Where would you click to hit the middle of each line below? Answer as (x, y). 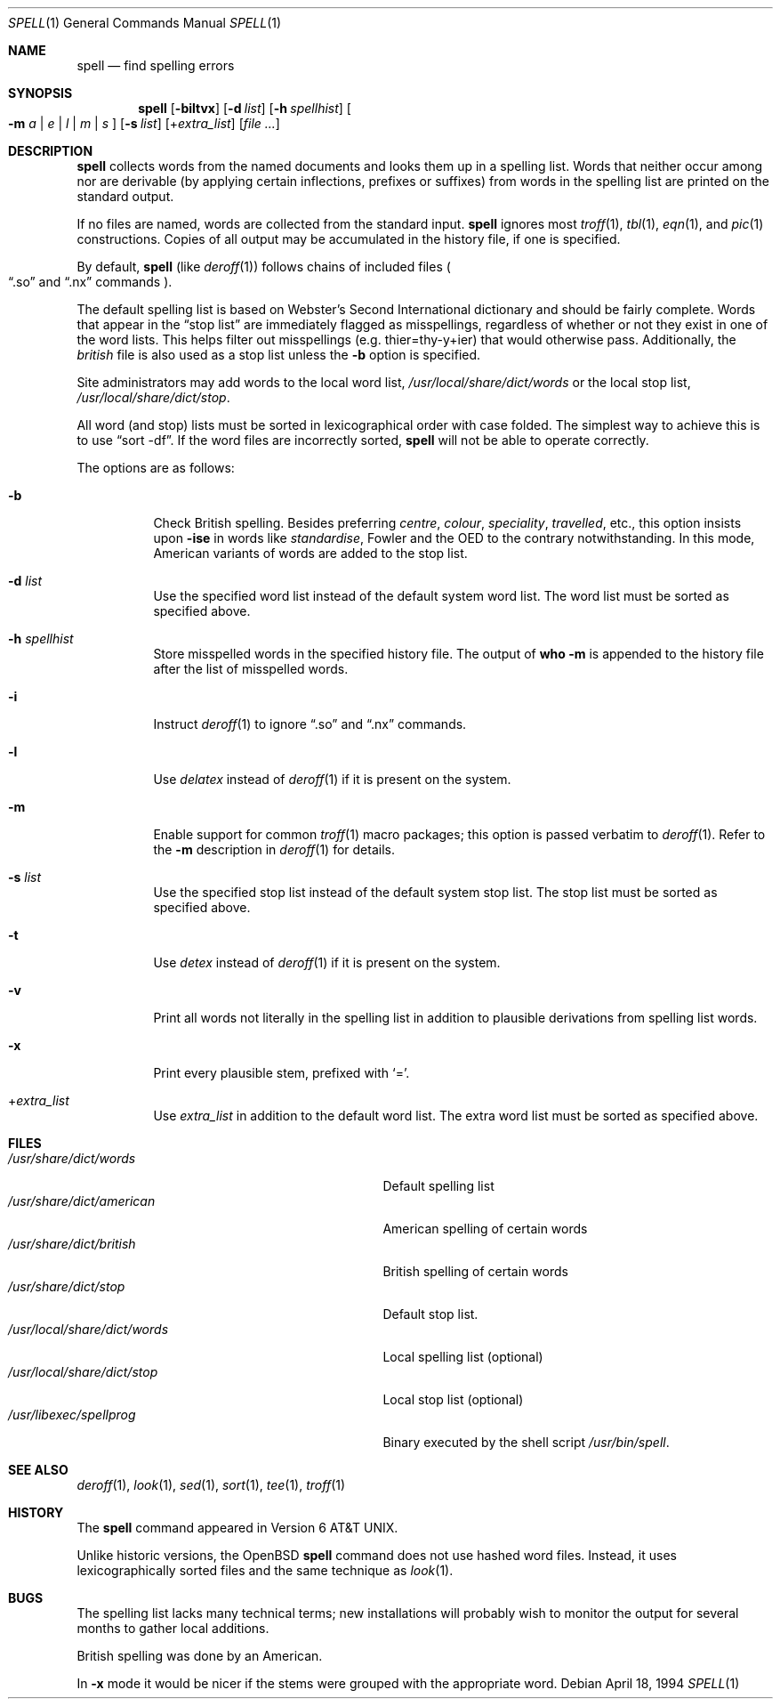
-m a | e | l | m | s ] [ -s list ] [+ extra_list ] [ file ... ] (144, 123)
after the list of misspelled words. (251, 669)
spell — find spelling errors (156, 65)
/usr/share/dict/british (72, 1244)
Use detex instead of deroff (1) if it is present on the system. (327, 962)
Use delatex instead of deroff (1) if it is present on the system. (332, 779)
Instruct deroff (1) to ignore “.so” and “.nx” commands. (310, 724)
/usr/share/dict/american (82, 1201)
